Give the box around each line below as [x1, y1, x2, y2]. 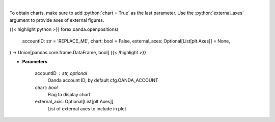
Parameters [22, 59, 48, 65]
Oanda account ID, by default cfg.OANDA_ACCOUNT [47, 77, 159, 84]
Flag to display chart [47, 91, 91, 97]
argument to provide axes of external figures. [9, 17, 104, 23]
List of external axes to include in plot [47, 105, 127, 111]
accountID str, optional [35, 70, 88, 76]
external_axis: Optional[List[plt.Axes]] [35, 99, 114, 105]
